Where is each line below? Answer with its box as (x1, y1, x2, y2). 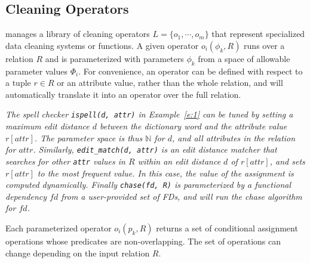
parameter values (5, 64, 67, 77)
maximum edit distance (5, 120, 90, 132)
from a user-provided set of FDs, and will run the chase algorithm (61, 190, 302, 202)
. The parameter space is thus (34, 131, 143, 144)
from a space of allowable (198, 52, 290, 64)
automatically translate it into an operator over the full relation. (5, 88, 241, 100)
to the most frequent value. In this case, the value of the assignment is (37, 166, 294, 179)
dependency (5, 190, 47, 202)
